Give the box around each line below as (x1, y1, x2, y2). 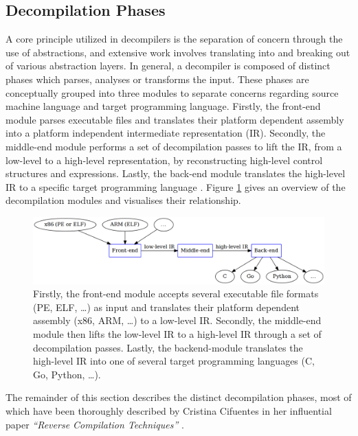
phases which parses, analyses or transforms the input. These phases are (5, 71, 309, 86)
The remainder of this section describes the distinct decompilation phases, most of (5, 390, 352, 404)
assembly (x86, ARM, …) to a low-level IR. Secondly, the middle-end (33, 313, 322, 328)
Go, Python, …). (33, 367, 101, 381)
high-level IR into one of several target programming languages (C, (33, 354, 315, 368)
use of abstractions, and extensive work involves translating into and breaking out (5, 45, 350, 59)
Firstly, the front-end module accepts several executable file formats (33, 286, 319, 301)
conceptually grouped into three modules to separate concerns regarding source (5, 85, 339, 100)
